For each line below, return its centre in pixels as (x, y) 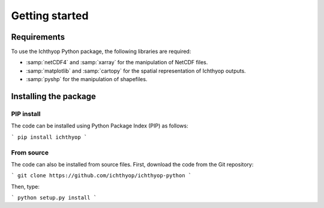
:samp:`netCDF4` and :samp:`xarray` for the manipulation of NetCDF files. (117, 63)
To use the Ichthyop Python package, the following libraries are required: (101, 52)
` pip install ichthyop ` (49, 137)
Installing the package (53, 96)
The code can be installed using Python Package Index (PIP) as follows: (100, 126)
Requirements (38, 37)
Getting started (50, 16)
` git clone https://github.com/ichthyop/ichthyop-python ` (101, 176)
